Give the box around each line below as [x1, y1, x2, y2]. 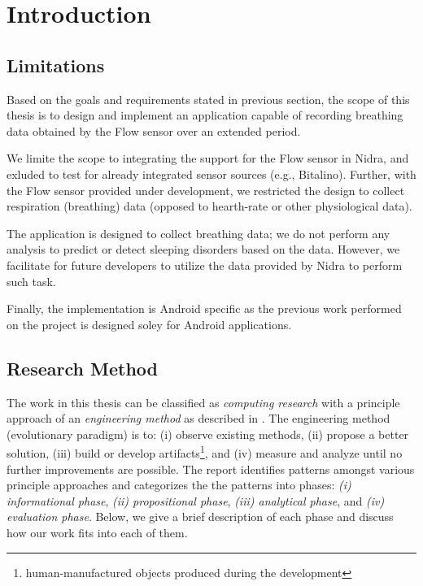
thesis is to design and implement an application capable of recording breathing [7, 106, 403, 124]
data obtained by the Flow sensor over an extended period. [7, 122, 301, 139]
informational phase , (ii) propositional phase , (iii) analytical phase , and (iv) [7, 492, 385, 509]
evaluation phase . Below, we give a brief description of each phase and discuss [7, 508, 394, 525]
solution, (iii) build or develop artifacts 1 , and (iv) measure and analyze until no [7, 442, 403, 461]
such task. [7, 272, 56, 289]
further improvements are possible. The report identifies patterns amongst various [7, 460, 415, 477]
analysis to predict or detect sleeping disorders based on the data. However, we [7, 241, 400, 258]
